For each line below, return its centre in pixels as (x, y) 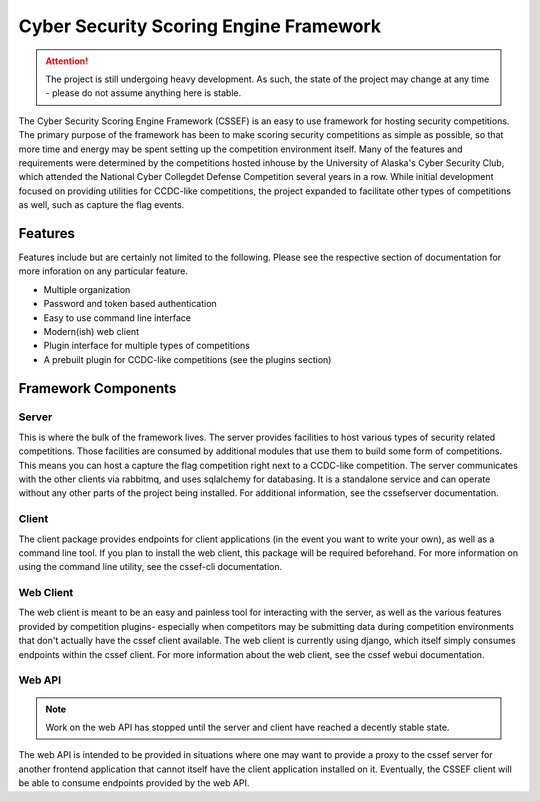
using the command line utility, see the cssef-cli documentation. (150, 567)
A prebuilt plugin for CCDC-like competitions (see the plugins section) (187, 359)
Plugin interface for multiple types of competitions (146, 346)
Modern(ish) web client (91, 331)
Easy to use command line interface (117, 317)
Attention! (67, 61)
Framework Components (97, 388)
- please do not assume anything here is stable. (143, 93)
